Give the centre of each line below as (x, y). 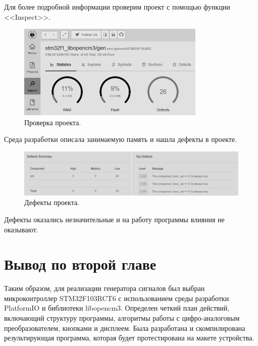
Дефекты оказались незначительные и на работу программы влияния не (114, 219)
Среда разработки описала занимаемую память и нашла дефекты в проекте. (121, 139)
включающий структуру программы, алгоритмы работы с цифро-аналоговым (122, 318)
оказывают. (21, 229)
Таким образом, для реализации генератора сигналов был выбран (105, 288)
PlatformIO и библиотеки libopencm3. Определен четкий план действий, (117, 308)
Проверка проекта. (53, 122)
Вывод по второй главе (80, 264)
